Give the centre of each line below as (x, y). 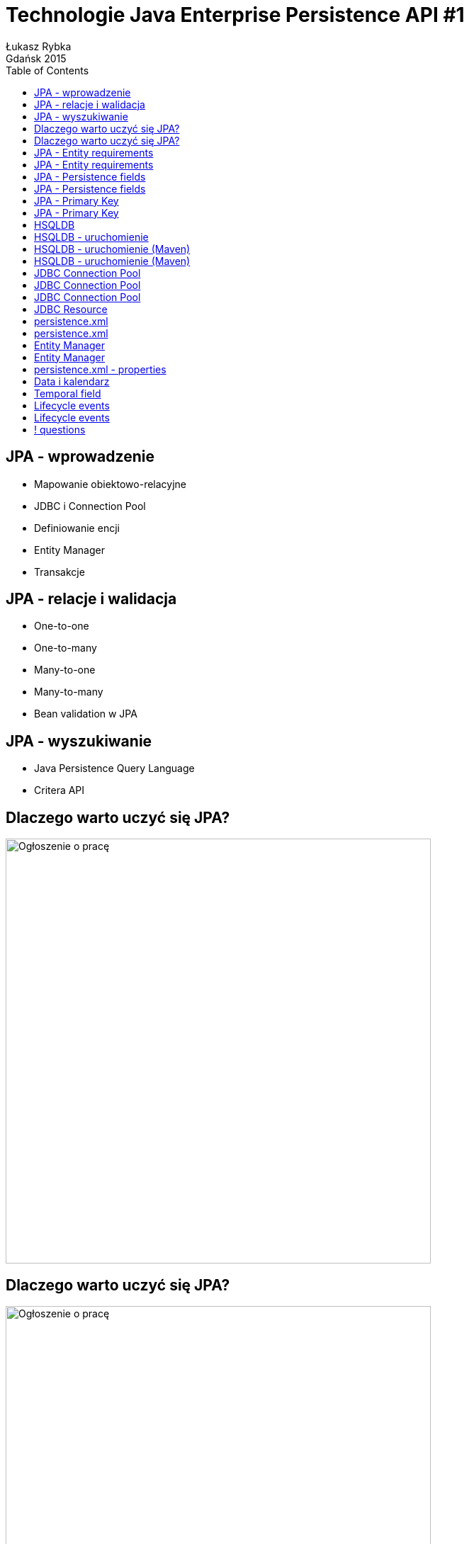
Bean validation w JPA (86, 714)
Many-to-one (65, 670)
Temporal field (68, 393)
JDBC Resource (71, 309)
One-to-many (66, 648)
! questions (60, 429)
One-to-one (62, 626)
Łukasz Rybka (39, 46)
